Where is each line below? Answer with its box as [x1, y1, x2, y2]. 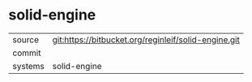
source [12, 34, 39, 45]
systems [12, 60, 45, 71]
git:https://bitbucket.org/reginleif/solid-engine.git [52, 34, 241, 45]
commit [12, 47, 41, 58]
